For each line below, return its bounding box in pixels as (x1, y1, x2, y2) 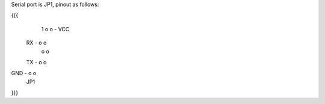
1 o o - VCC (41, 25, 70, 32)
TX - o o (26, 58, 47, 66)
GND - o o (11, 70, 37, 77)
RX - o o (26, 39, 47, 46)
